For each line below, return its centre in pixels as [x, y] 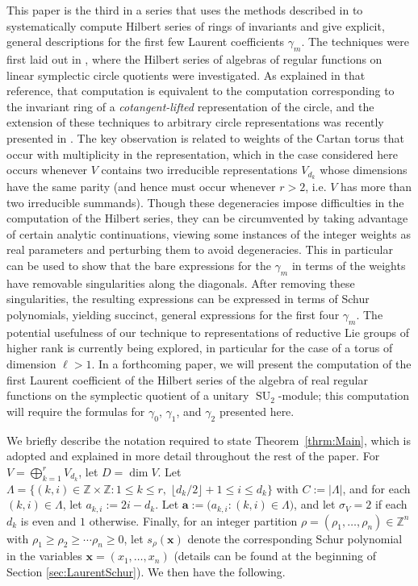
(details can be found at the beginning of [275, 556]
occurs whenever [47, 170]
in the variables [44, 556]
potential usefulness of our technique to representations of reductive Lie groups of [208, 332]
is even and [48, 520]
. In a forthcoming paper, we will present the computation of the [251, 363]
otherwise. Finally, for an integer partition [193, 520]
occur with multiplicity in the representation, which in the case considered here [202, 154]
